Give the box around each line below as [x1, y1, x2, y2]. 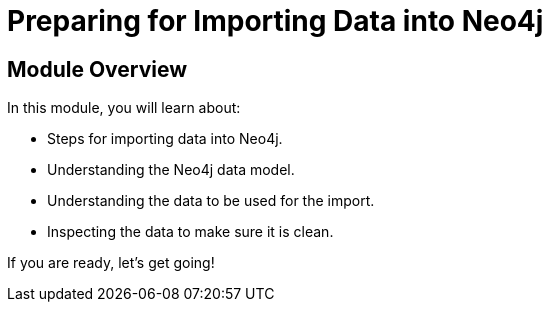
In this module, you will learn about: [7, 99, 241, 117]
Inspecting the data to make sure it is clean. [47, 223, 334, 241]
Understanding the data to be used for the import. [47, 192, 375, 210]
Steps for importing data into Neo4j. [47, 130, 283, 148]
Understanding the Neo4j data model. [47, 161, 295, 179]
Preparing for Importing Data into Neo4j [7, 4, 544, 38]
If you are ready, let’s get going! [7, 254, 215, 272]
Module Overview [7, 56, 188, 82]
